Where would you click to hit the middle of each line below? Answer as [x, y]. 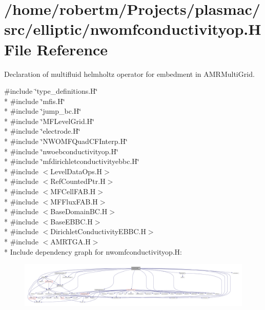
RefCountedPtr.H [78, 181]
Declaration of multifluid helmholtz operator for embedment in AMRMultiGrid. [129, 74]
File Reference [56, 49]
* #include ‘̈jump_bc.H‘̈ [43, 111]
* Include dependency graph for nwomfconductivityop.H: [93, 251]
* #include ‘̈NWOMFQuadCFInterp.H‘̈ [66, 141]
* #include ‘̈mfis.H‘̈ [35, 101]
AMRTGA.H [70, 241]
